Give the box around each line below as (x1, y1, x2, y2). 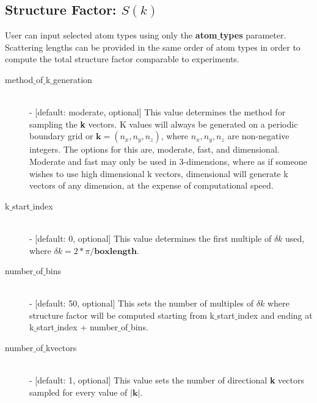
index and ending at (238, 308, 313, 321)
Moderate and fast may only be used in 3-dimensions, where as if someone (29, 154, 307, 167)
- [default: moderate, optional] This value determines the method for (29, 106, 286, 118)
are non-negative (227, 129, 290, 142)
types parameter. (220, 29, 286, 42)
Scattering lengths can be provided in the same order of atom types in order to (5, 40, 301, 53)
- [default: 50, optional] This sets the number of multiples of (29, 297, 254, 310)
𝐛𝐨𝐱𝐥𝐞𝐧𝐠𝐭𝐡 (94, 247, 137, 256)
